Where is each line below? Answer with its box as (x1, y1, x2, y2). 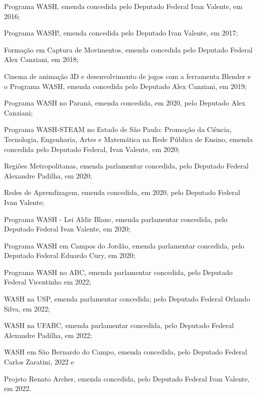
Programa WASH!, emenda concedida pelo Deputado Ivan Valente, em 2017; (4, 27, 238, 38)
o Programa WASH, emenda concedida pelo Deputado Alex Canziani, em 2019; (4, 80, 247, 91)
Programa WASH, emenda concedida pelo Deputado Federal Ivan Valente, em (4, 1, 243, 11)
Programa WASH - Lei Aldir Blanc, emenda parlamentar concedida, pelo (4, 213, 228, 224)
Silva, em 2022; (4, 303, 50, 313)
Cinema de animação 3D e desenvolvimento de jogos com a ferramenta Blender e (4, 70, 251, 81)
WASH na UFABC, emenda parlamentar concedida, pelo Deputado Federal (4, 320, 234, 330)
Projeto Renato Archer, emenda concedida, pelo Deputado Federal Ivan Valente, (4, 373, 250, 383)
